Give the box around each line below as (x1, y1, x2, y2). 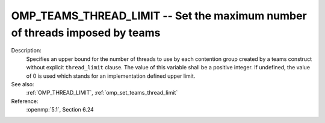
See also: (11, 80, 34, 87)
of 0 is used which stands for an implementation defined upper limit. (26, 72, 196, 80)
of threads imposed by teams (11, 26, 161, 39)
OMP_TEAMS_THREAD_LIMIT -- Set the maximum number (11, 9, 307, 22)
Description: (11, 47, 42, 54)
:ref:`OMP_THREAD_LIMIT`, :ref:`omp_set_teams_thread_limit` (26, 89, 178, 96)
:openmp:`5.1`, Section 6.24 (26, 106, 94, 113)
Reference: (11, 97, 39, 105)
